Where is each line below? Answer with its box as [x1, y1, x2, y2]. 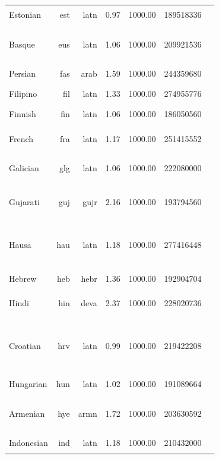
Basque [9, 37, 35, 50]
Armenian [9, 407, 45, 419]
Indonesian [9, 436, 48, 448]
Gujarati [9, 196, 40, 208]
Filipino [9, 87, 37, 100]
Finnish [9, 108, 36, 120]
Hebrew [9, 272, 37, 284]
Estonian [9, 8, 41, 21]
